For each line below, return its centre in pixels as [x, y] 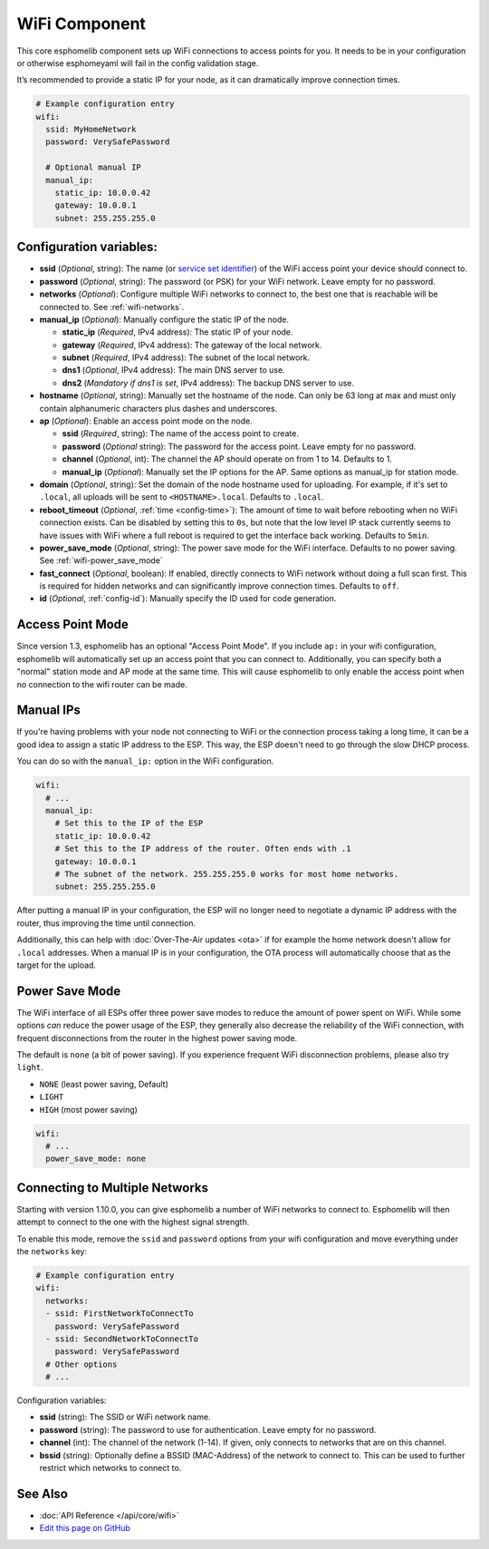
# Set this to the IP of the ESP [129, 823]
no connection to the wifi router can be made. [102, 684]
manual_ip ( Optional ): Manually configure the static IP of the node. [164, 319]
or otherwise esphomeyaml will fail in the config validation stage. [138, 63]
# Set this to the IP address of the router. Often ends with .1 [203, 849]
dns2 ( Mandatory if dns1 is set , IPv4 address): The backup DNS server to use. [208, 383]
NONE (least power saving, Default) [104, 1084]
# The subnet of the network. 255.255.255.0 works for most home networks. [227, 874]
